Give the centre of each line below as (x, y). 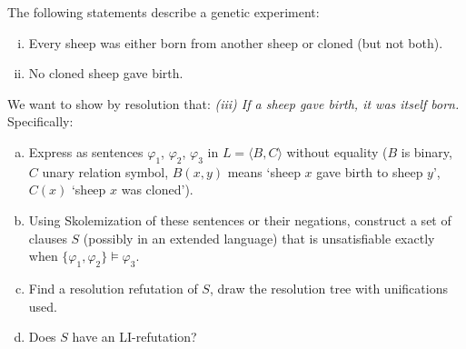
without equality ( (337, 151)
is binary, (426, 151)
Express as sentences (86, 151)
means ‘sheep (264, 171)
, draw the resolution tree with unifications (328, 288)
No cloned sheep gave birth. (106, 73)
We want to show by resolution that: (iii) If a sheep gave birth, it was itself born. (233, 103)
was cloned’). (157, 189)
